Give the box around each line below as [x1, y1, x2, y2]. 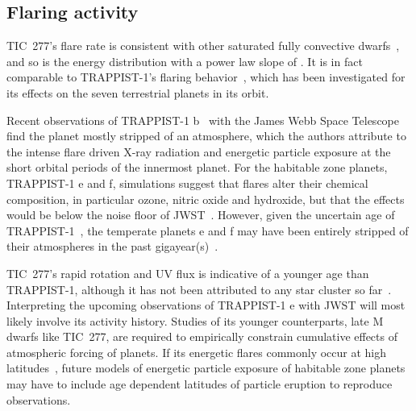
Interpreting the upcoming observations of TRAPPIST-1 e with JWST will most [6, 297, 406, 313]
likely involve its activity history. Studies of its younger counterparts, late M [6, 312, 384, 329]
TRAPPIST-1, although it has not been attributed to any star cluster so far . [6, 280, 392, 297]
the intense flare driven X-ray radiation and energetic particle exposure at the [6, 143, 391, 160]
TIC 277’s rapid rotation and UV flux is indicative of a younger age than [6, 264, 369, 281]
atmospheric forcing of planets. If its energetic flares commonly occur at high [6, 343, 387, 360]
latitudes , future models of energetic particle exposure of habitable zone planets [6, 359, 406, 376]
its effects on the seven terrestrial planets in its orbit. [6, 84, 269, 101]
